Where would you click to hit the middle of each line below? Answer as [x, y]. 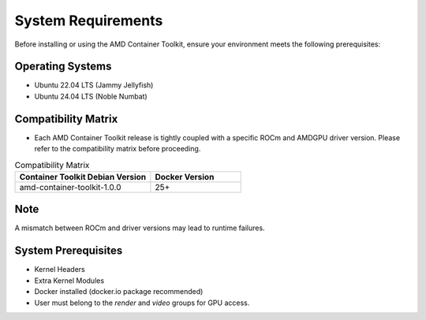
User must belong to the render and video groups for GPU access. [142, 303]
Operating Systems [63, 67]
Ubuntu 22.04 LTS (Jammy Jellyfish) [94, 85]
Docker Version [185, 177]
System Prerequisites [69, 251]
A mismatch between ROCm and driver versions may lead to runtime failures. [140, 228]
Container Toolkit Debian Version [82, 177]
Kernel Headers [60, 270]
